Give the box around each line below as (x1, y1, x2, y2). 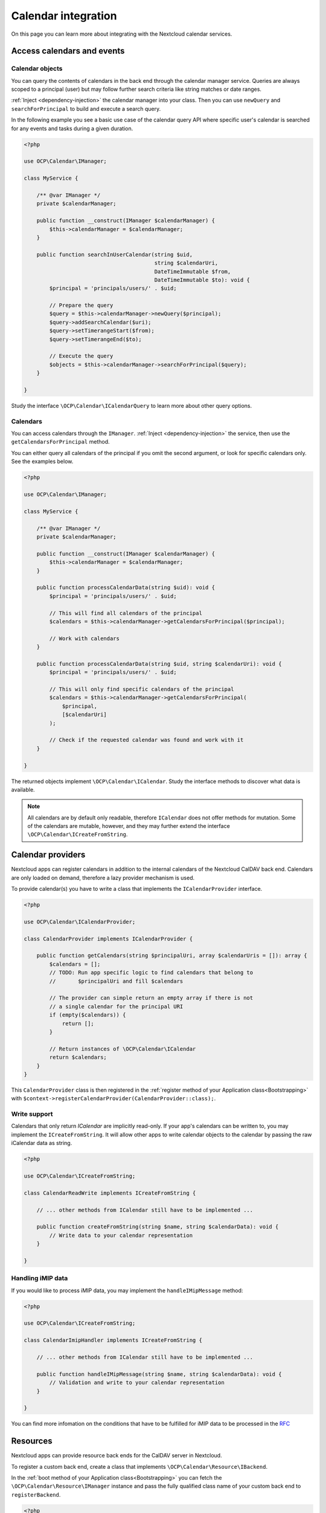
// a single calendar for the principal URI (49, 1003, 184, 1010)
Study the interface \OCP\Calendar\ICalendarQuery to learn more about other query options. (11, 402, 252, 409)
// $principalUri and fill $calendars (49, 977, 184, 985)
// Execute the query (49, 353, 113, 359)
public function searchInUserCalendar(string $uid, (36, 251, 193, 258)
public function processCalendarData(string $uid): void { (36, 584, 216, 591)
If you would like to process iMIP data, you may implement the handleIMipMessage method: (11, 1287, 243, 1294)
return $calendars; (49, 1054, 107, 1061)
